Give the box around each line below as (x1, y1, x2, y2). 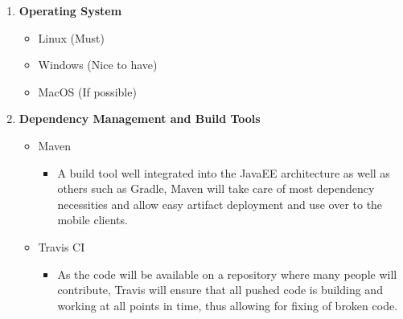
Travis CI (38, 238, 85, 255)
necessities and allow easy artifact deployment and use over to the (57, 195, 383, 212)
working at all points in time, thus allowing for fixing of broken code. (57, 297, 398, 313)
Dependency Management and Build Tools (19, 110, 261, 127)
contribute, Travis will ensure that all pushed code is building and (57, 281, 383, 298)
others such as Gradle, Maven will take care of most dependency (57, 180, 375, 197)
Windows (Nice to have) (38, 56, 158, 73)
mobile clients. (57, 211, 128, 228)
